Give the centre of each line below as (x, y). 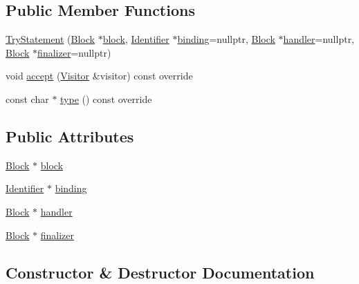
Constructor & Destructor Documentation (160, 272)
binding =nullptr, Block (226, 39)
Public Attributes (70, 136)
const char (27, 98)
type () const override (106, 98)
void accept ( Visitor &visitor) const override (99, 76)
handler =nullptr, (319, 39)
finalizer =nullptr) (74, 52)
